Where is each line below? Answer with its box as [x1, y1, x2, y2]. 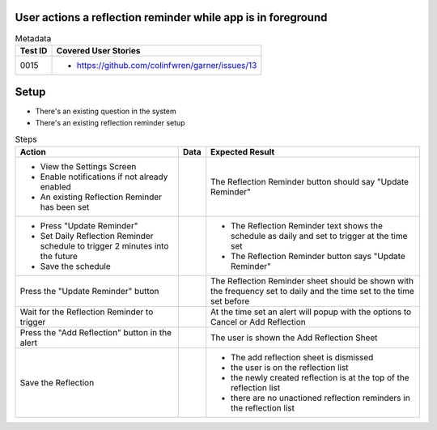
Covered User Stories [56, 45, 141, 56]
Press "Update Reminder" [40, 219, 138, 231]
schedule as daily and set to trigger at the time [231, 230, 408, 241]
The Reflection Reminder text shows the [231, 219, 384, 231]
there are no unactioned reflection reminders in [231, 392, 410, 403]
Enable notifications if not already [40, 171, 168, 182]
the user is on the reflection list [231, 361, 349, 373]
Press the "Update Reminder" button [19, 285, 159, 296]
